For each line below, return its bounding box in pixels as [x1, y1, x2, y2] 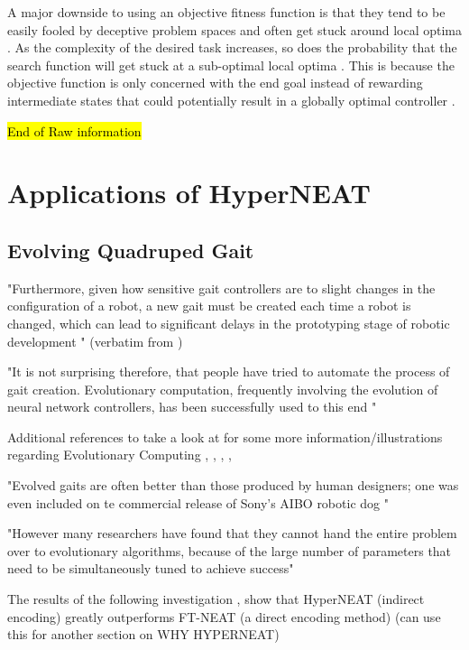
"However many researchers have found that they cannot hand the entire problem [7, 524, 457, 543]
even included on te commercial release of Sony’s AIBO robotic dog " [7, 493, 389, 512]
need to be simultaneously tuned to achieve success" [7, 559, 294, 578]
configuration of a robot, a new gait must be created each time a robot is [7, 296, 411, 315]
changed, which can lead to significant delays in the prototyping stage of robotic [7, 313, 450, 332]
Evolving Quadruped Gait [7, 236, 254, 264]
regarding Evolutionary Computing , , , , [7, 445, 232, 464]
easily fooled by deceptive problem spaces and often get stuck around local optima [7, 20, 462, 39]
